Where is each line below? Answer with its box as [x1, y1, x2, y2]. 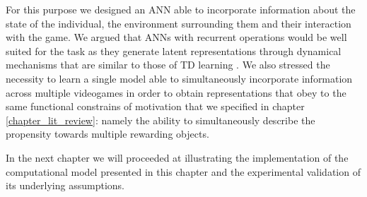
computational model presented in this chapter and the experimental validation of [6, 164, 361, 179]
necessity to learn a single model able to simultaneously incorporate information [6, 71, 353, 85]
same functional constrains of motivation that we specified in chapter [6, 99, 305, 114]
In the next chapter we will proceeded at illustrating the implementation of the [6, 150, 349, 165]
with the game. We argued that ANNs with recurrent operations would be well [6, 30, 347, 44]
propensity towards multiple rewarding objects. [6, 126, 209, 141]
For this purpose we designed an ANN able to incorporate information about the [6, 2, 356, 16]
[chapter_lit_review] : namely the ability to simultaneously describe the [6, 112, 315, 127]
